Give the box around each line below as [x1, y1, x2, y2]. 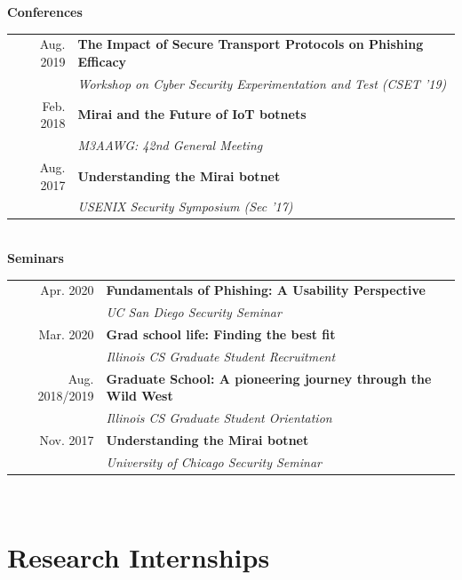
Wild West [106, 386, 173, 405]
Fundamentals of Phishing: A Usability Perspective [106, 281, 426, 299]
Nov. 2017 [39, 431, 94, 449]
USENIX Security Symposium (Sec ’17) [77, 197, 293, 216]
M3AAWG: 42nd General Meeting [77, 136, 263, 155]
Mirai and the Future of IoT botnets [77, 105, 307, 123]
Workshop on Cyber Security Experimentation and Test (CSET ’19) [77, 74, 447, 92]
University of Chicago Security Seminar [106, 452, 322, 471]
